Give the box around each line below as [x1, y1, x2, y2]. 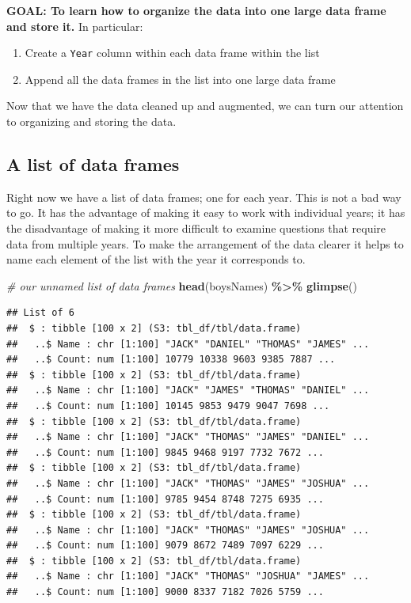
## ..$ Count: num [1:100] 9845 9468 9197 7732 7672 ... [6, 446, 324, 458]
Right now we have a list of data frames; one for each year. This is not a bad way [6, 188, 401, 205]
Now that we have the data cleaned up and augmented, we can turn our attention [6, 97, 404, 114]
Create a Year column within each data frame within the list [25, 44, 320, 61]
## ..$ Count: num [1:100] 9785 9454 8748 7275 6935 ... [6, 493, 324, 505]
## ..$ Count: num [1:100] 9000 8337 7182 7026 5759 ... [6, 586, 324, 598]
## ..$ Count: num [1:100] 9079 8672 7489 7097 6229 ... [6, 540, 324, 552]
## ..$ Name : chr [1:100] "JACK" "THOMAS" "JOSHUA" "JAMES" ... [6, 571, 370, 582]
